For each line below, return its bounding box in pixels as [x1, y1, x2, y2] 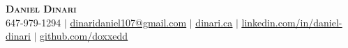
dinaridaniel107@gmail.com [70, 15, 187, 29]
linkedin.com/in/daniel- [241, 15, 342, 29]
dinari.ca [195, 15, 233, 29]
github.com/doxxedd [40, 29, 128, 43]
